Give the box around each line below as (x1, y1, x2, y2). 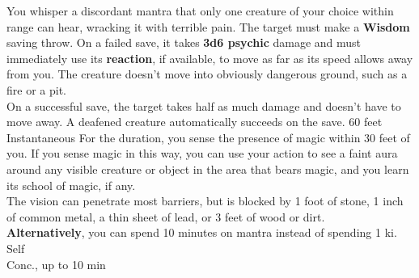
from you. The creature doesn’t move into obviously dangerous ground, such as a (6, 65, 408, 82)
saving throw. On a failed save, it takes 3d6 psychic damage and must (6, 34, 362, 51)
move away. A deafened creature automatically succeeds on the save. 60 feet (6, 113, 383, 130)
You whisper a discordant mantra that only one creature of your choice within (6, 2, 394, 19)
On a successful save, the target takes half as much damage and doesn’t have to (6, 97, 401, 114)
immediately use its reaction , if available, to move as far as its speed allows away (6, 49, 413, 66)
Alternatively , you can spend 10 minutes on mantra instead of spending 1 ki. (6, 224, 397, 241)
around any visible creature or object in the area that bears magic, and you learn (6, 160, 409, 177)
